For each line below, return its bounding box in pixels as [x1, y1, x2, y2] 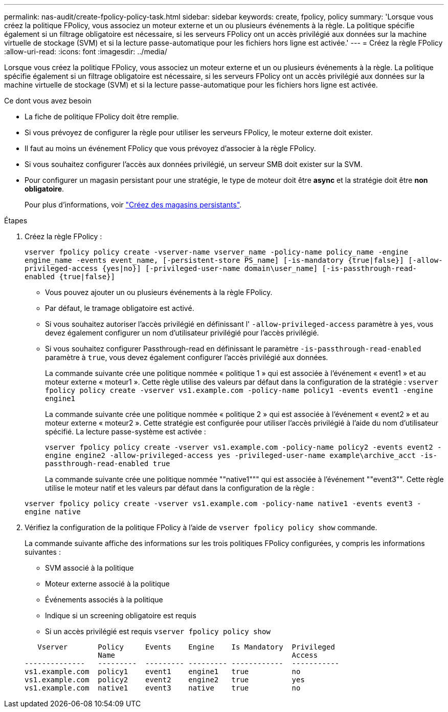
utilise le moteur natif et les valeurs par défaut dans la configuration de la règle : [45, 484, 314, 492]
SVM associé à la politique [45, 563, 134, 572]
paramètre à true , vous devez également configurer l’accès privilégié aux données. [45, 353, 328, 362]
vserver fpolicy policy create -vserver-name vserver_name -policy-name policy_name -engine [25, 248, 409, 256]
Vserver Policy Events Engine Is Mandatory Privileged [37, 643, 335, 651]
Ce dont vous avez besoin [4, 96, 92, 105]
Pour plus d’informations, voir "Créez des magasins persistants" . [25, 200, 242, 209]
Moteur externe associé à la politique [45, 579, 170, 588]
